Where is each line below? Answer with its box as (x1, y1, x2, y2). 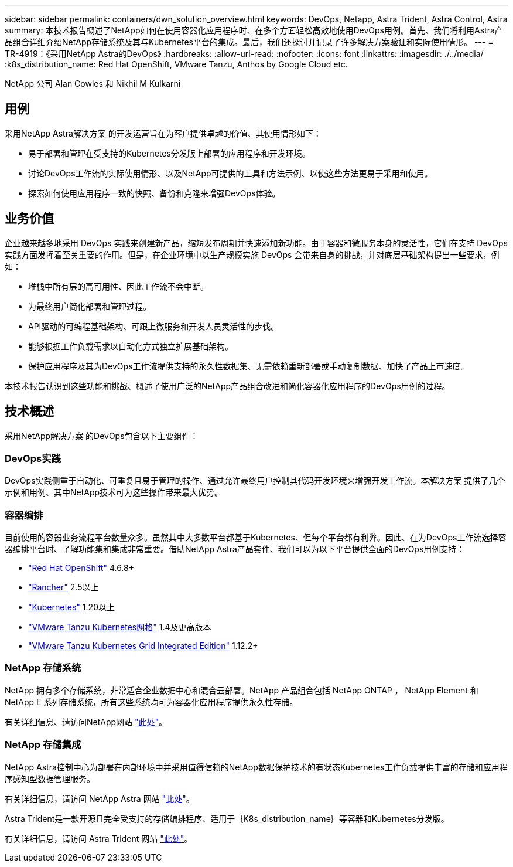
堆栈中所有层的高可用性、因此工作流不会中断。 (28, 281, 208, 291)
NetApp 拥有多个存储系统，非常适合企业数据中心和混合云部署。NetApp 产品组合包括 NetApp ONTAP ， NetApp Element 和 (5, 685, 478, 695)
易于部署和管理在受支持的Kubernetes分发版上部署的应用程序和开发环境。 (28, 148, 310, 158)
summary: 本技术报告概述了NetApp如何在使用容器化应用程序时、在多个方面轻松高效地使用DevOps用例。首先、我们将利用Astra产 (5, 25, 503, 35)
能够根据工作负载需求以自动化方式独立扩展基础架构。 (28, 341, 233, 351)
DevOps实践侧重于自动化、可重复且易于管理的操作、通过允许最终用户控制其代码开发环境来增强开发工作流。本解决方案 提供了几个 (5, 475, 505, 486)
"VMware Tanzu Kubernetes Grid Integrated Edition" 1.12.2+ (28, 641, 258, 651)
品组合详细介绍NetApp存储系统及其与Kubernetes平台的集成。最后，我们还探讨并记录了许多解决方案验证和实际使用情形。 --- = (5, 37, 494, 47)
